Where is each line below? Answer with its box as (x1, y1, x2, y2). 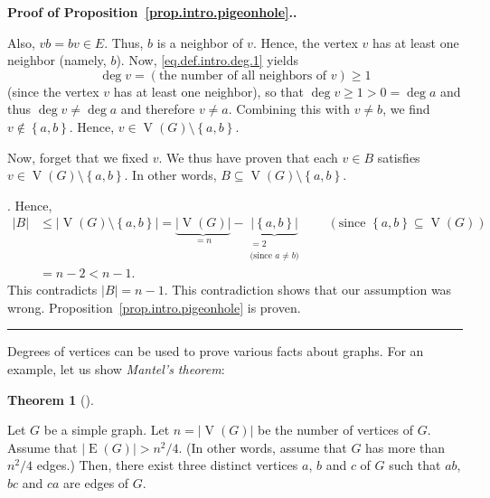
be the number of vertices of (258, 420, 414, 439)
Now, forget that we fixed (7, 147, 148, 166)
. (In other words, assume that (178, 437, 347, 456)
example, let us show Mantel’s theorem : (7, 360, 225, 379)
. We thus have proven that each (158, 147, 338, 166)
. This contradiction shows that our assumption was (164, 280, 452, 299)
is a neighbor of (156, 33, 243, 52)
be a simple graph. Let (43, 420, 170, 439)
